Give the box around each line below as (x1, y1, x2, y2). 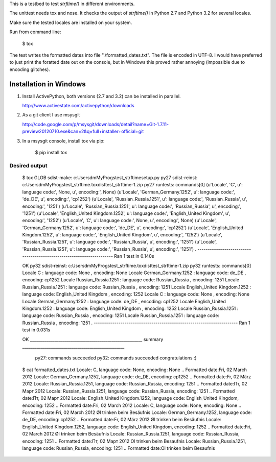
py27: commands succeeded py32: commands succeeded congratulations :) (35, 355, 197, 361)
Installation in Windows (9, 80, 86, 88)
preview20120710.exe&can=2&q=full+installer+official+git (22, 128, 144, 135)
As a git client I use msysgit (22, 112, 80, 118)
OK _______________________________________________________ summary (22, 336, 164, 342)
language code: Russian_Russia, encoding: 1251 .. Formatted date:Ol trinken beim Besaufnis (22, 445, 215, 451)
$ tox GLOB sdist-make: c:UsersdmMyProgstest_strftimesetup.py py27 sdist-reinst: (22, 174, 198, 181)
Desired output (9, 162, 48, 169)
